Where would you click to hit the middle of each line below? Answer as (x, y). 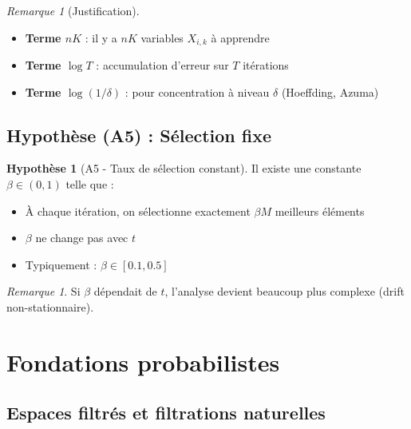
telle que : (90, 184)
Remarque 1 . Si (43, 291)
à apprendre (240, 37)
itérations (266, 65)
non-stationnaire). (50, 307)
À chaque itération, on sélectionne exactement (138, 211)
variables (162, 37)
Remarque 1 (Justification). (73, 10)
